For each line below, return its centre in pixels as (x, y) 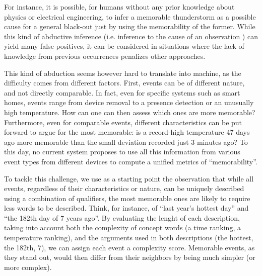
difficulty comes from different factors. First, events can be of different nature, (124, 83)
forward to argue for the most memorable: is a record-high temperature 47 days (127, 132)
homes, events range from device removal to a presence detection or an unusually (129, 102)
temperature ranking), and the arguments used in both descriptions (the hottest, (129, 238)
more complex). (28, 267)
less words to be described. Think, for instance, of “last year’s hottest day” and (126, 208)
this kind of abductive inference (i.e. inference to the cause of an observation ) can (131, 36)
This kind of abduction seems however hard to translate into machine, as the (123, 73)
